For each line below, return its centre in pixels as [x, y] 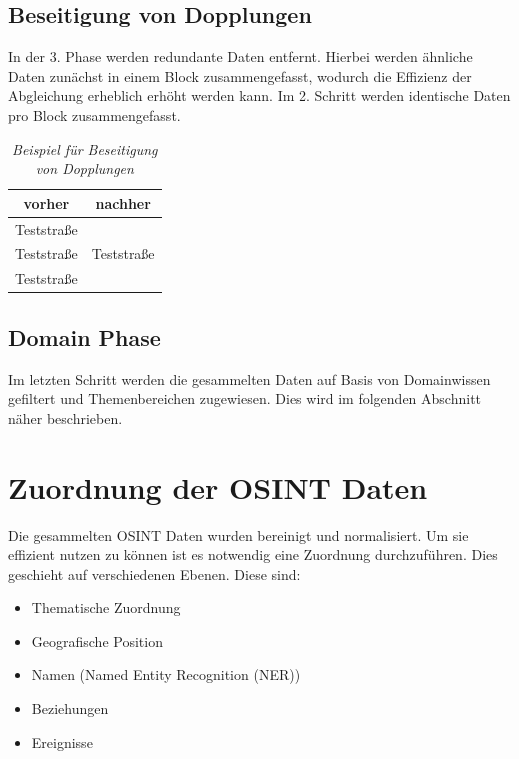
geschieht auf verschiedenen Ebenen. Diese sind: [154, 573]
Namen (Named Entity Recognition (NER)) [166, 674]
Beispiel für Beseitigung [85, 148]
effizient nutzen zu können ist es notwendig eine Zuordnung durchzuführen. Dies [253, 554]
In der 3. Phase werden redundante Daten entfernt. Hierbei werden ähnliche [240, 56]
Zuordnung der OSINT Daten [218, 486]
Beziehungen [70, 708]
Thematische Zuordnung [106, 607]
